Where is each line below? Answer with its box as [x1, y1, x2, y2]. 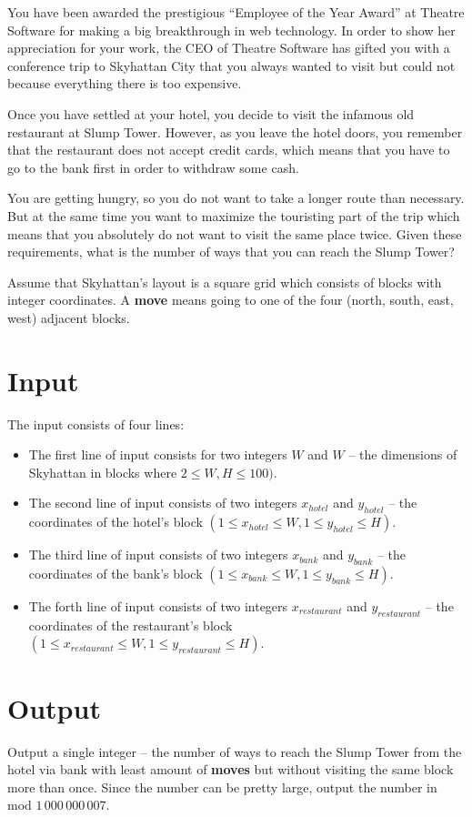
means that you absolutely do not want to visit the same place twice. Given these [7, 224, 462, 243]
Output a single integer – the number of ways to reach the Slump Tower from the [7, 741, 462, 761]
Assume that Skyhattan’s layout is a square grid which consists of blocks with [7, 272, 442, 291]
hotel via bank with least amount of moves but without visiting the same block [7, 760, 454, 779]
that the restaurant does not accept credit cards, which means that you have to [7, 140, 450, 159]
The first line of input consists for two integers [28, 445, 287, 464]
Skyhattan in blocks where [28, 462, 177, 481]
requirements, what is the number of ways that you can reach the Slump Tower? [7, 242, 455, 261]
